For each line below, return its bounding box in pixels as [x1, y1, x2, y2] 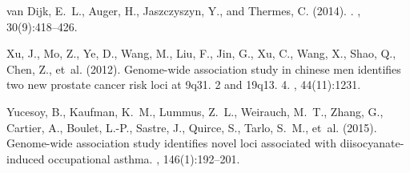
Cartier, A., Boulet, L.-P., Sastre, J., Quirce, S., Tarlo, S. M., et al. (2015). [6, 119, 377, 135]
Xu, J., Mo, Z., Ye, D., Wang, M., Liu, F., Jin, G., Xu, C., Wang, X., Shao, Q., [6, 45, 396, 62]
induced [6, 150, 45, 167]
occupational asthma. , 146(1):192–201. [48, 150, 240, 167]
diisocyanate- [340, 135, 404, 151]
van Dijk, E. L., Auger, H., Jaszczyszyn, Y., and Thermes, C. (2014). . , [6, 2, 361, 18]
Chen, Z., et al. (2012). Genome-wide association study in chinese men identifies [6, 60, 401, 77]
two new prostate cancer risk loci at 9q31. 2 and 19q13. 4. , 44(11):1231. [6, 76, 361, 93]
